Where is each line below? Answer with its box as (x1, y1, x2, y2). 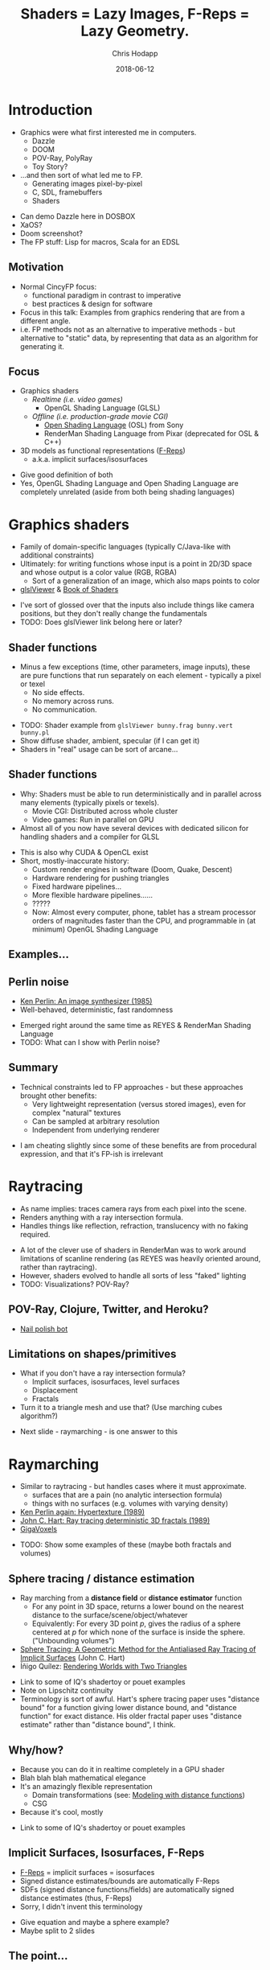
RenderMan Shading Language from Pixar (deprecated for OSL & (43, 429, 260, 438)
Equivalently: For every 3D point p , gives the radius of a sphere (31, 1618, 241, 1629)
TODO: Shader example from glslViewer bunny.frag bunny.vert (19, 721, 233, 730)
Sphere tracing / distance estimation (8, 1572, 195, 1585)
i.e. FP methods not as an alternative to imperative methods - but (19, 324, 235, 334)
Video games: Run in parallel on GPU (31, 814, 154, 825)
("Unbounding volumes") (31, 1636, 115, 1646)
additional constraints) (19, 550, 95, 560)
